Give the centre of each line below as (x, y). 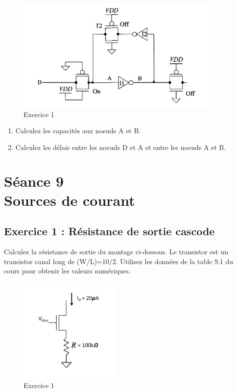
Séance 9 (34, 181)
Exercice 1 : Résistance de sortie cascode (109, 231)
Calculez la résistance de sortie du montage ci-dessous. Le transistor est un (116, 252)
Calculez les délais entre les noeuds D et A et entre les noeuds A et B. (121, 147)
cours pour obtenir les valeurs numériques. (67, 271)
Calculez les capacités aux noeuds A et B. (78, 131)
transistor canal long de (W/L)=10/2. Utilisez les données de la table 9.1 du (119, 261)
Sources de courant (70, 200)
